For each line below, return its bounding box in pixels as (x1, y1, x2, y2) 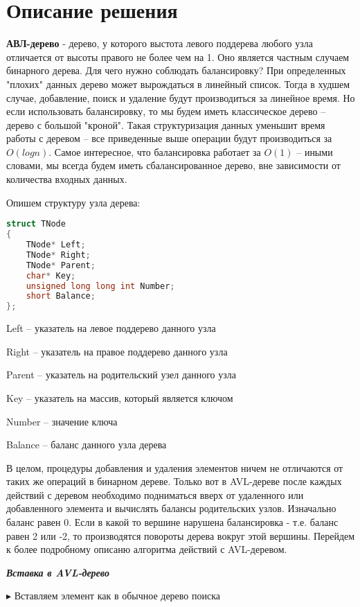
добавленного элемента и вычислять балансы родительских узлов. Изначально (6, 501, 336, 516)
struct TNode (6, 219, 66, 229)
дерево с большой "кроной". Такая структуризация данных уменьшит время (6, 117, 325, 132)
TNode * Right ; (26, 249, 91, 260)
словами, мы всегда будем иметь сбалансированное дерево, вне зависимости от (6, 158, 341, 173)
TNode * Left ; (26, 240, 86, 249)
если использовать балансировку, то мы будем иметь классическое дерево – (6, 104, 326, 118)
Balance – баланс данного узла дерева (6, 437, 167, 452)
